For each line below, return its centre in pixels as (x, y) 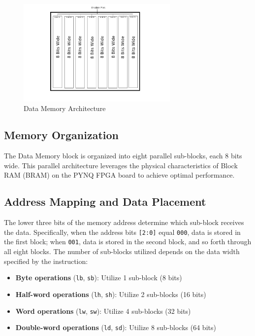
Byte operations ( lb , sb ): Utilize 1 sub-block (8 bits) (99, 278)
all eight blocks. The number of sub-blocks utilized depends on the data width (122, 251)
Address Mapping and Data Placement (105, 202)
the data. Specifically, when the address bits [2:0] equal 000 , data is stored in (122, 232)
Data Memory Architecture (65, 108)
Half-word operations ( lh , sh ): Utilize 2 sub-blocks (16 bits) (111, 294)
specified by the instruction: (46, 261)
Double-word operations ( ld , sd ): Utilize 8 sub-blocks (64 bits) (116, 327)
